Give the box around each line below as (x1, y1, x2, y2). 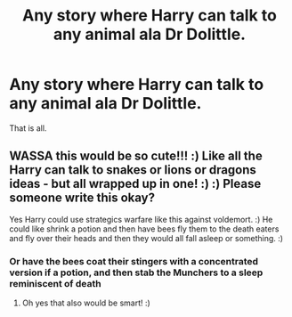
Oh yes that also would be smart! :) (21, 297, 151, 308)
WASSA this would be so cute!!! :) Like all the (9, 149, 263, 164)
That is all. (9, 122, 47, 134)
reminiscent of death (9, 277, 101, 289)
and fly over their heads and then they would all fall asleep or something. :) (9, 232, 283, 243)
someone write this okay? (9, 191, 156, 206)
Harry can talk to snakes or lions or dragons (9, 162, 256, 178)
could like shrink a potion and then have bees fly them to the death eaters (9, 224, 280, 234)
